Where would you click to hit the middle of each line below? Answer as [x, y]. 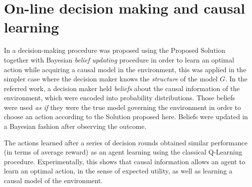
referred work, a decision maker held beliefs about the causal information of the [122, 88]
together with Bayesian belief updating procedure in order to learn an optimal [119, 59]
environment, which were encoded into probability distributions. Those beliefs [120, 98]
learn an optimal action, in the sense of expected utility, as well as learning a [118, 171]
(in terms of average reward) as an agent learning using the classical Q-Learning [123, 152]
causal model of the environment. [53, 180]
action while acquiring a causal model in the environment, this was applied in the [125, 69]
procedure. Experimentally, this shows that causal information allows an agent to [125, 161]
